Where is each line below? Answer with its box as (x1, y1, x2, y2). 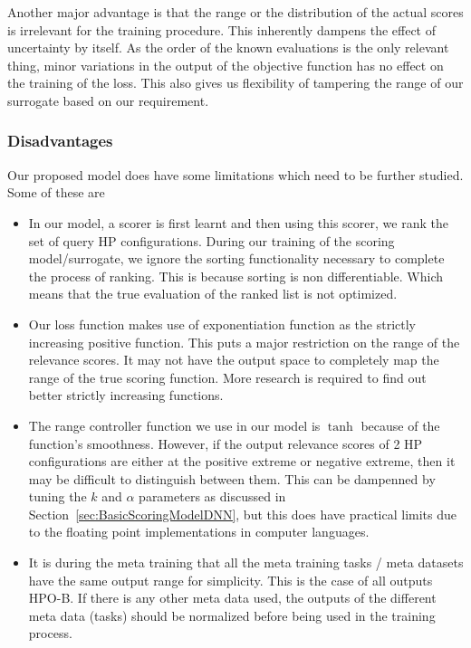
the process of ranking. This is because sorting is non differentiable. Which (28, 266, 444, 285)
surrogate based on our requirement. (7, 91, 209, 110)
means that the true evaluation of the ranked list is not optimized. (28, 284, 398, 303)
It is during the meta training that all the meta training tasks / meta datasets (28, 553, 464, 572)
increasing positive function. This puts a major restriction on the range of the (28, 332, 460, 351)
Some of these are (7, 183, 105, 202)
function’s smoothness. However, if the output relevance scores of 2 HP (28, 434, 423, 453)
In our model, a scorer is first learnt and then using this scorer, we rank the (28, 213, 448, 232)
